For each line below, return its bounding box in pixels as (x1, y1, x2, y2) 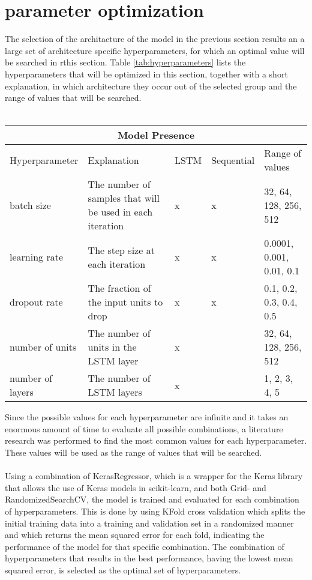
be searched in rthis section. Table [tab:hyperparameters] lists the (5, 56, 246, 68)
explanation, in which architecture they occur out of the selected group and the (5, 79, 297, 92)
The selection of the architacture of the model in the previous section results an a (5, 32, 305, 45)
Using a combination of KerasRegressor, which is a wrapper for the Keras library (5, 470, 303, 482)
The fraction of (88, 281, 151, 295)
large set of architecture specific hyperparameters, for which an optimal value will (5, 44, 305, 56)
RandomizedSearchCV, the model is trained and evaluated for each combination (5, 493, 299, 506)
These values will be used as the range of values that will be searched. (5, 446, 262, 459)
